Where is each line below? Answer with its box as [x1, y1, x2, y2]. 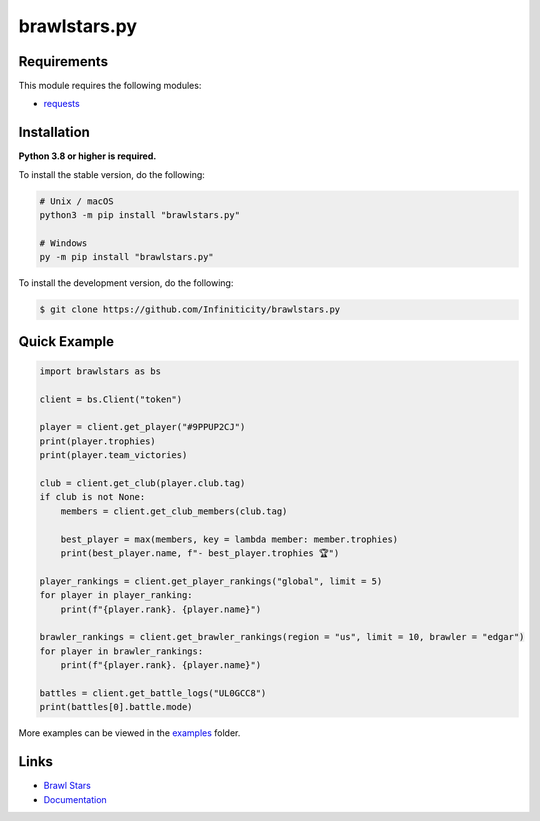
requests [43, 98, 80, 110]
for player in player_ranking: [39, 590, 194, 601]
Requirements [18, 53, 109, 70]
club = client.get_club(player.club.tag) [39, 477, 246, 489]
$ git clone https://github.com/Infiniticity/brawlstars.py [39, 304, 341, 315]
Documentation [43, 793, 107, 805]
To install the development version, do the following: [18, 277, 234, 289]
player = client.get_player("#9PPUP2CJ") [39, 421, 246, 433]
